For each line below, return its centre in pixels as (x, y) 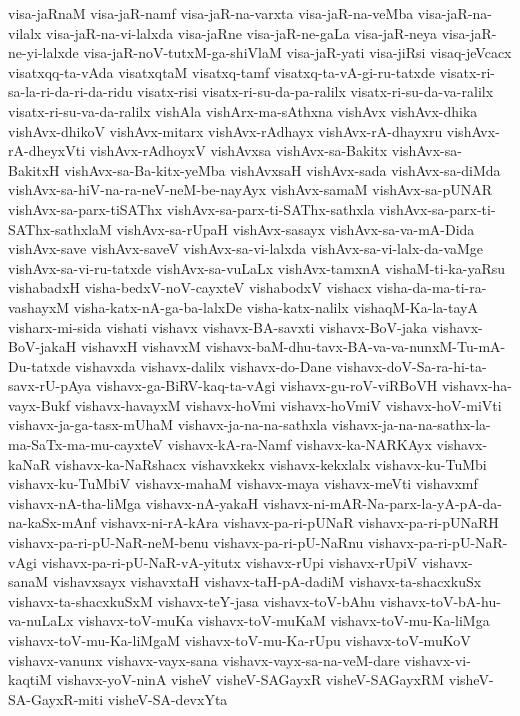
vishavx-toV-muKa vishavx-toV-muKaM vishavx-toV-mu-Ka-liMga (283, 620)
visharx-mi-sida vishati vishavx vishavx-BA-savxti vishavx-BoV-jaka (218, 326)
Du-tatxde (39, 365)
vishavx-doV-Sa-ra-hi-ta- (411, 365)
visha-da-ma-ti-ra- (431, 287)
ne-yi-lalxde (43, 52)
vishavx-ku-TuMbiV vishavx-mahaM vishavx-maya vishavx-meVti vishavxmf (243, 483)
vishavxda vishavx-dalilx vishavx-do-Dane (203, 365)
